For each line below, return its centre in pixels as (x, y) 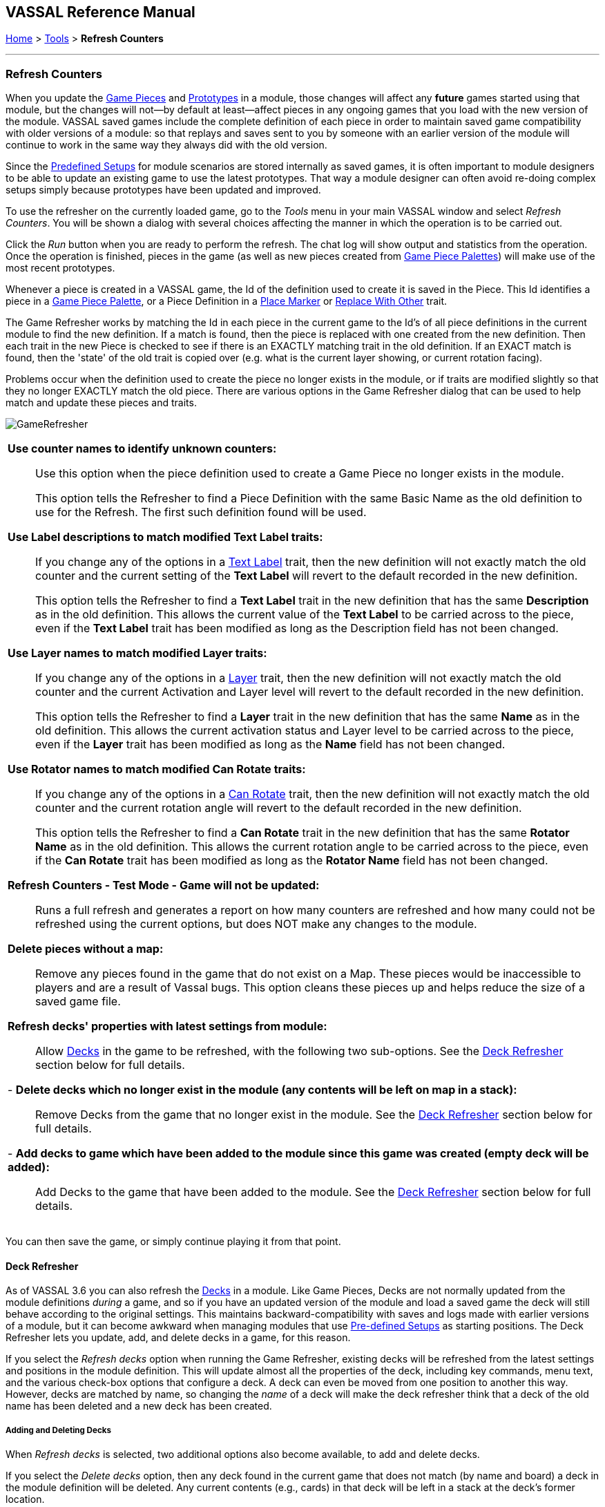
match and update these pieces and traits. (101, 403)
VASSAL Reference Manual (100, 12)
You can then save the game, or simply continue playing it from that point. (173, 1242)
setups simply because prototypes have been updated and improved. (163, 190)
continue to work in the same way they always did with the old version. (166, 145)
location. (25, 1499)
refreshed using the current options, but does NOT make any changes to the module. (256, 924)
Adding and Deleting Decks (58, 1430)
